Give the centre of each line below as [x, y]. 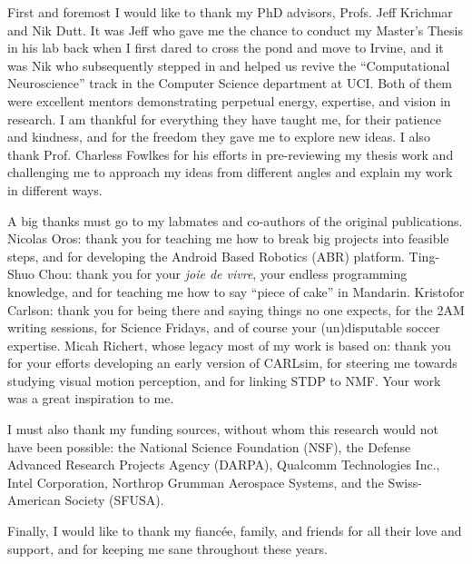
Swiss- [405, 482]
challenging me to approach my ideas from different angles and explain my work [230, 172]
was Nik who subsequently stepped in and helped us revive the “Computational [229, 65]
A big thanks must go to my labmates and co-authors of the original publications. [235, 220]
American [34, 500]
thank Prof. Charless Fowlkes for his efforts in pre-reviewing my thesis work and [231, 154]
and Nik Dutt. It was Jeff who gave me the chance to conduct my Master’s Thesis [235, 30]
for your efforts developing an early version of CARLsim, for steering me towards [232, 363]
